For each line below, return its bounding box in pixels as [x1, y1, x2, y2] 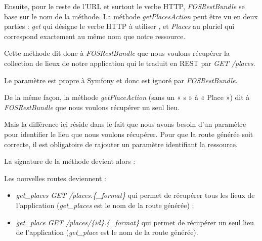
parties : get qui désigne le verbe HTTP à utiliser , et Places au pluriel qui [4, 21, 235, 31]
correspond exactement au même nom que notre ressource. [4, 30, 186, 41]
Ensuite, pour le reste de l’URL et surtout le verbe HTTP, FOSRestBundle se [4, 1, 245, 11]
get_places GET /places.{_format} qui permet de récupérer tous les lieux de [16, 190, 255, 200]
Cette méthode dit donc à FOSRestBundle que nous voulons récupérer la [4, 48, 230, 58]
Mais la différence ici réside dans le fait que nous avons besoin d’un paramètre [4, 119, 246, 129]
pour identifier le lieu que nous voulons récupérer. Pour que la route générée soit [4, 128, 253, 139]
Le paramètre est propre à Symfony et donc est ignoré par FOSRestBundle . [4, 75, 238, 85]
